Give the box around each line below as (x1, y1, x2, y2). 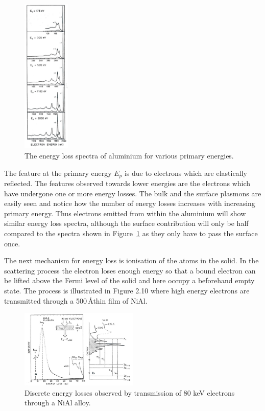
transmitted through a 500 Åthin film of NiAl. (4, 295, 148, 306)
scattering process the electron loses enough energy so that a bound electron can (4, 265, 256, 276)
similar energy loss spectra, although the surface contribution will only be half (4, 218, 249, 229)
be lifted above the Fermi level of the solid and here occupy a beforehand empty (4, 275, 255, 286)
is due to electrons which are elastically (124, 167, 247, 178)
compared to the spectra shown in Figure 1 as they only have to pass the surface (4, 227, 258, 238)
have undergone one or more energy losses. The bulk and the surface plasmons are (4, 188, 261, 198)
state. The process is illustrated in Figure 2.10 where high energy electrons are (4, 285, 250, 295)
